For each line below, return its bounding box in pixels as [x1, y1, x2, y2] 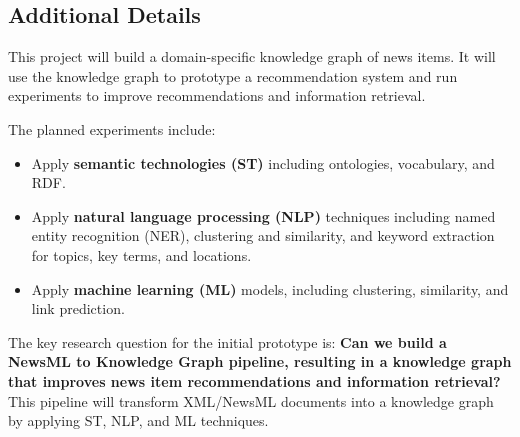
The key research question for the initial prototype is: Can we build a [8, 331, 447, 352]
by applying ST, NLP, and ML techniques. [8, 410, 269, 431]
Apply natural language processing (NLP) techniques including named [31, 205, 496, 226]
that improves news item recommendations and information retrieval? [8, 370, 501, 391]
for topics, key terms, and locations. [31, 244, 252, 265]
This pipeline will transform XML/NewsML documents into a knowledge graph [8, 390, 494, 411]
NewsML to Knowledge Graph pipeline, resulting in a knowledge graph [8, 351, 512, 372]
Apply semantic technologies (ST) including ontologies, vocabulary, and [31, 152, 495, 173]
